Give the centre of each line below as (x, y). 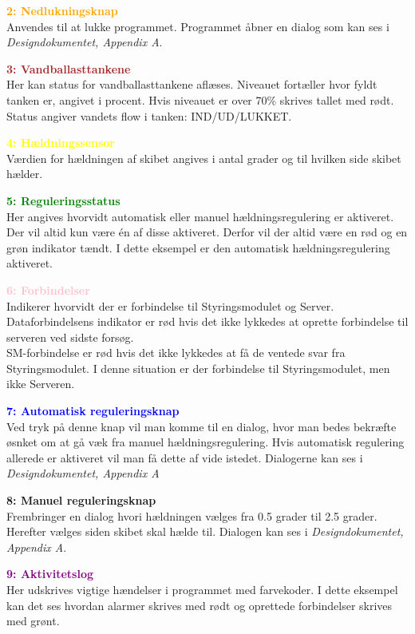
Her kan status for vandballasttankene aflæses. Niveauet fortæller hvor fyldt (192, 84)
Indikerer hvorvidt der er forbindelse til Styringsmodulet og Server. (170, 305)
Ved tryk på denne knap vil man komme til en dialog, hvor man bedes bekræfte (202, 426)
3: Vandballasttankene (69, 68)
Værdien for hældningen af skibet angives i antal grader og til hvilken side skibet (204, 158)
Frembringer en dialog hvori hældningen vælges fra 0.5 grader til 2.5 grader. (192, 515)
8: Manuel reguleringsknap (81, 500)
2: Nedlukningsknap (62, 10)
